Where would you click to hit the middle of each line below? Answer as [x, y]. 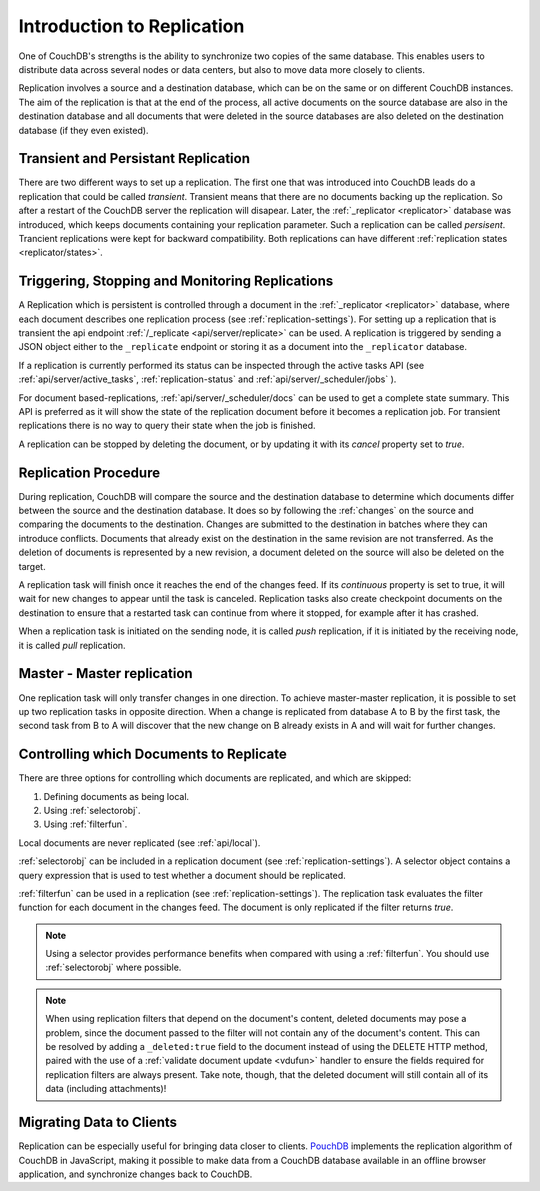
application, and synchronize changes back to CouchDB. [135, 1174]
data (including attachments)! [106, 1089]
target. [32, 566]
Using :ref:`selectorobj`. [92, 810]
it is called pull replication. [72, 645]
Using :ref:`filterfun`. [85, 824]
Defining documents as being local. [116, 796]
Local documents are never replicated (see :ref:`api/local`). [139, 842]
